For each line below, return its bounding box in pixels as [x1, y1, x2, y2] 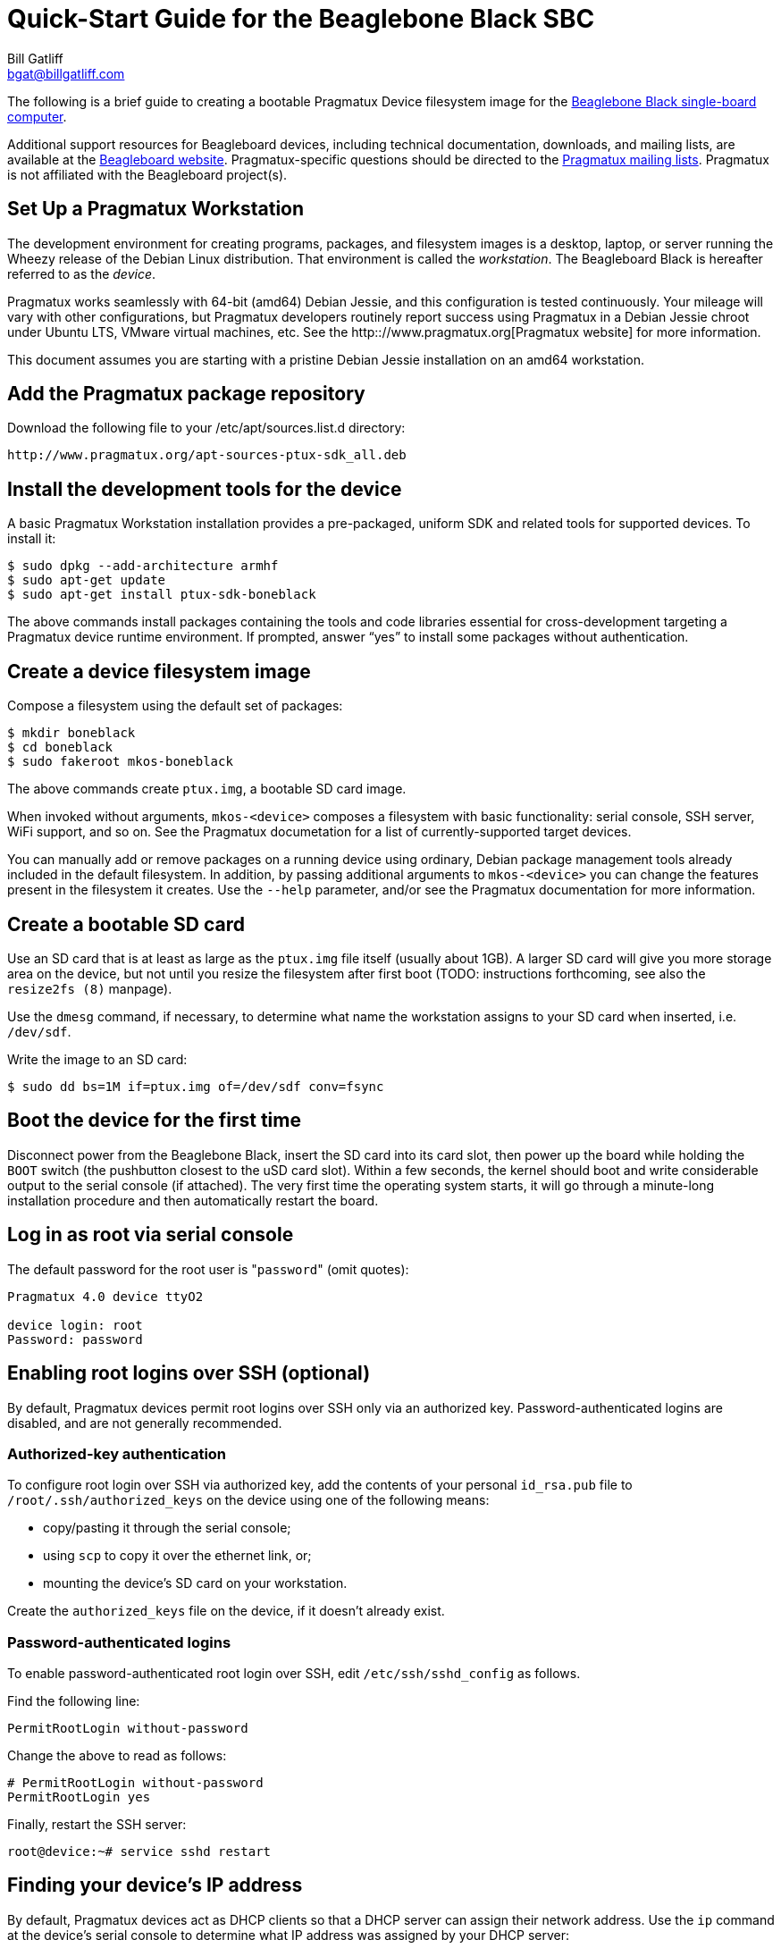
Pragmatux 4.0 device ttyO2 [7, 1289, 204, 1304]
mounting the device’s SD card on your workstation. [43, 1575, 348, 1591]
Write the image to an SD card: [7, 1051, 188, 1067]
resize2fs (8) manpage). [7, 980, 172, 996]
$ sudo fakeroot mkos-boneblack [7, 754, 233, 769]
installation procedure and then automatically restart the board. [7, 1192, 379, 1208]
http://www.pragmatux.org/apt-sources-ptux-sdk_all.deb [7, 448, 407, 463]
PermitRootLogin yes [7, 1790, 151, 1804]
